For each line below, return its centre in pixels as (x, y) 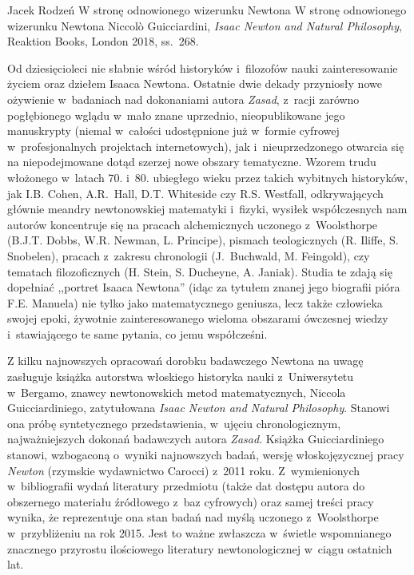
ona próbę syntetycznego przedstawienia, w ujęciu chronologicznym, (174, 423)
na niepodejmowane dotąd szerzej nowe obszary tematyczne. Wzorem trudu (192, 162)
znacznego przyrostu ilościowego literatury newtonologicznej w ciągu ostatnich (200, 548)
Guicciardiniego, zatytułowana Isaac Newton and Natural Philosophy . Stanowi (199, 408)
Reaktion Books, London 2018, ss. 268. (103, 41)
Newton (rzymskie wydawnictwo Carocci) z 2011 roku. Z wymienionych (184, 470)
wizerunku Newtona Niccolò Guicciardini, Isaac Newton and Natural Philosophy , (205, 25)
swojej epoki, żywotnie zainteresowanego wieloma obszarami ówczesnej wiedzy (198, 318)
